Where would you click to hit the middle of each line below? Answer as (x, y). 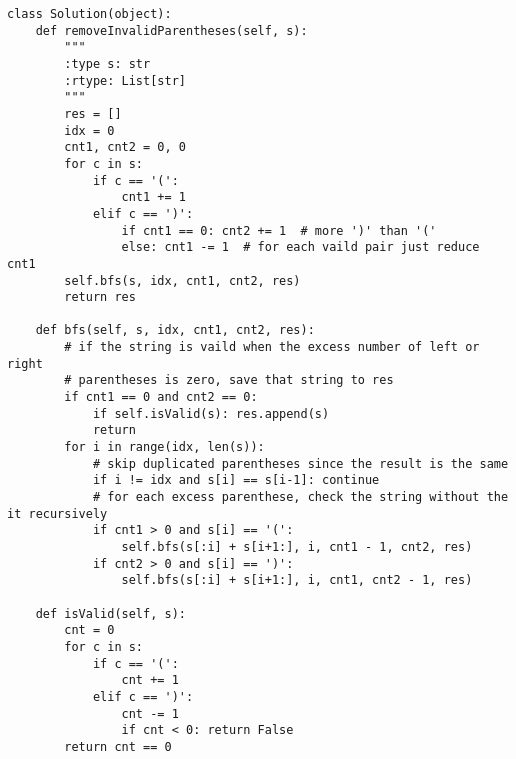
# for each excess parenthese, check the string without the (300, 497)
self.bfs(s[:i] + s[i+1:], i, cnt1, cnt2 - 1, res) (297, 580)
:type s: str (107, 63)
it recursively (57, 513)
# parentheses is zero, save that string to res (229, 380)
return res (100, 297)
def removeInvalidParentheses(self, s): (171, 30)
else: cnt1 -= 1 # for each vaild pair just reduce (300, 247)
